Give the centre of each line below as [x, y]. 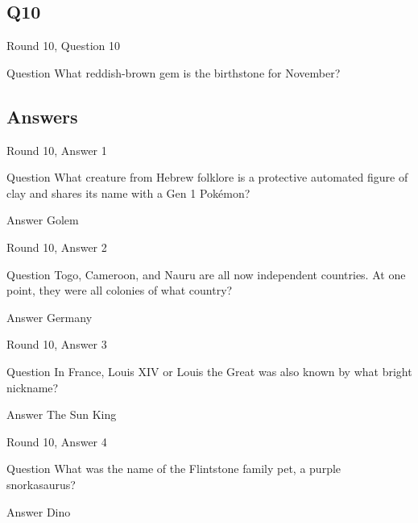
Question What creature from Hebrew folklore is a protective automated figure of [207, 177]
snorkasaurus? [41, 484]
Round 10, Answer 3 [57, 344]
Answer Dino [39, 511]
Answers [42, 116]
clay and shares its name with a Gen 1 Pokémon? [128, 192]
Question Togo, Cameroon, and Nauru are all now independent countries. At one [206, 274]
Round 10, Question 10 [64, 46]
